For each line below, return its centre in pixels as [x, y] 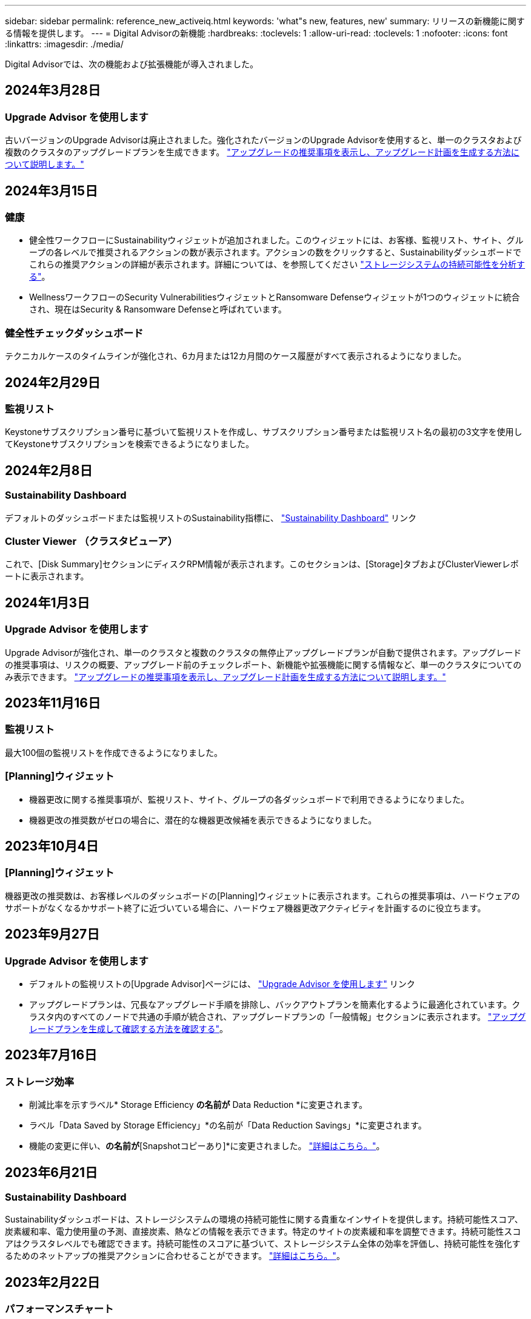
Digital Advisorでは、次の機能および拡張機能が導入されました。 [132, 64]
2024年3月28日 [53, 90]
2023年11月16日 [53, 703]
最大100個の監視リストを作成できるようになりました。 [114, 752]
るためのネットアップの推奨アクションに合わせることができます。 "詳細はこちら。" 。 [175, 1256]
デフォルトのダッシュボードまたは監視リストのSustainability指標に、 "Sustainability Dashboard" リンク [211, 518]
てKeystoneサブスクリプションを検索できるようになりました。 [129, 444]
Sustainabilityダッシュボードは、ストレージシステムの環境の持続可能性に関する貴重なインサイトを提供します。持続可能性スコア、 [264, 1219]
